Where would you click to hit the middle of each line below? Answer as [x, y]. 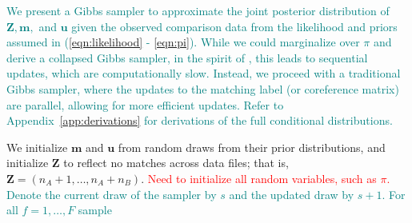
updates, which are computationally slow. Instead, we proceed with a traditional [204, 73]
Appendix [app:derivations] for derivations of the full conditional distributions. [200, 120]
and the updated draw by [292, 194]
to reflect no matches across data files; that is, [176, 163]
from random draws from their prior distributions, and [252, 147]
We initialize [37, 147]
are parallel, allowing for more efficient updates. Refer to [145, 104]
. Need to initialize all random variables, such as [259, 178]
